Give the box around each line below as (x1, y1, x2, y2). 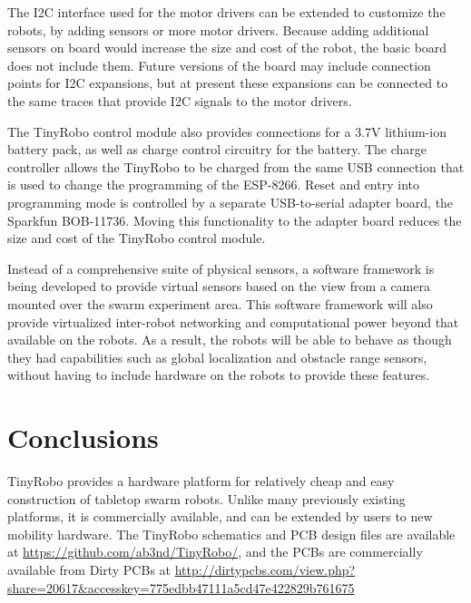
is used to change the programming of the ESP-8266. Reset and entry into (7, 175, 419, 194)
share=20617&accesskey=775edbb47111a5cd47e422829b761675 (7, 578, 355, 597)
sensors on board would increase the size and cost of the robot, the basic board (7, 38, 447, 57)
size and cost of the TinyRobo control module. (7, 229, 266, 248)
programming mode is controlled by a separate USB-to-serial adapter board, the (7, 192, 454, 211)
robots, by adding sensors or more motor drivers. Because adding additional (7, 20, 429, 39)
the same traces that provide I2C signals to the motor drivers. (7, 91, 352, 110)
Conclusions (7, 419, 159, 456)
